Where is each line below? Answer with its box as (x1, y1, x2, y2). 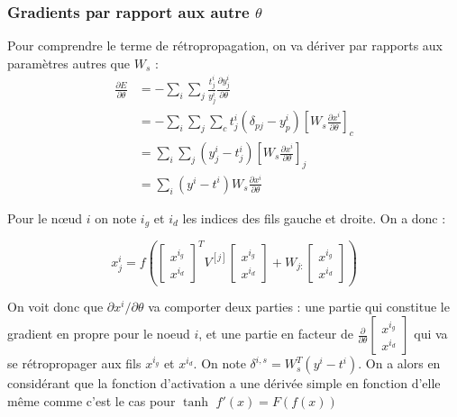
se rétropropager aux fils (7, 354, 142, 373)
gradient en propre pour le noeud (7, 324, 190, 343)
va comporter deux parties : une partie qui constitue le (148, 297, 450, 316)
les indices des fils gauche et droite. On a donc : (182, 208, 446, 227)
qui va (414, 324, 448, 343)
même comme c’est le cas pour (7, 391, 176, 410)
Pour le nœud (7, 208, 83, 227)
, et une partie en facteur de (198, 324, 353, 343)
